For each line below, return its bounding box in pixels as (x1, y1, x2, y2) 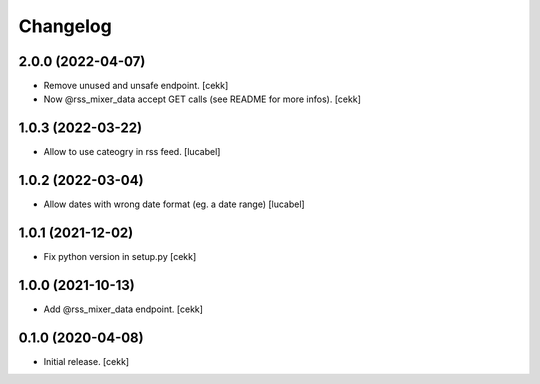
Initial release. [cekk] (43, 355, 130, 367)
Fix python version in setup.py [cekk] (43, 251, 197, 263)
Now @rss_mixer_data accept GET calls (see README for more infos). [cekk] (43, 93, 362, 105)
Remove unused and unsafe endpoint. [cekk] (43, 80, 229, 92)
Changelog (18, 15, 112, 37)
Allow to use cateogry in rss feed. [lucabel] (43, 146, 221, 158)
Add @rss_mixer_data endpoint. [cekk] (43, 303, 204, 315)
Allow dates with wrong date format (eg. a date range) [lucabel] (43, 198, 305, 210)
